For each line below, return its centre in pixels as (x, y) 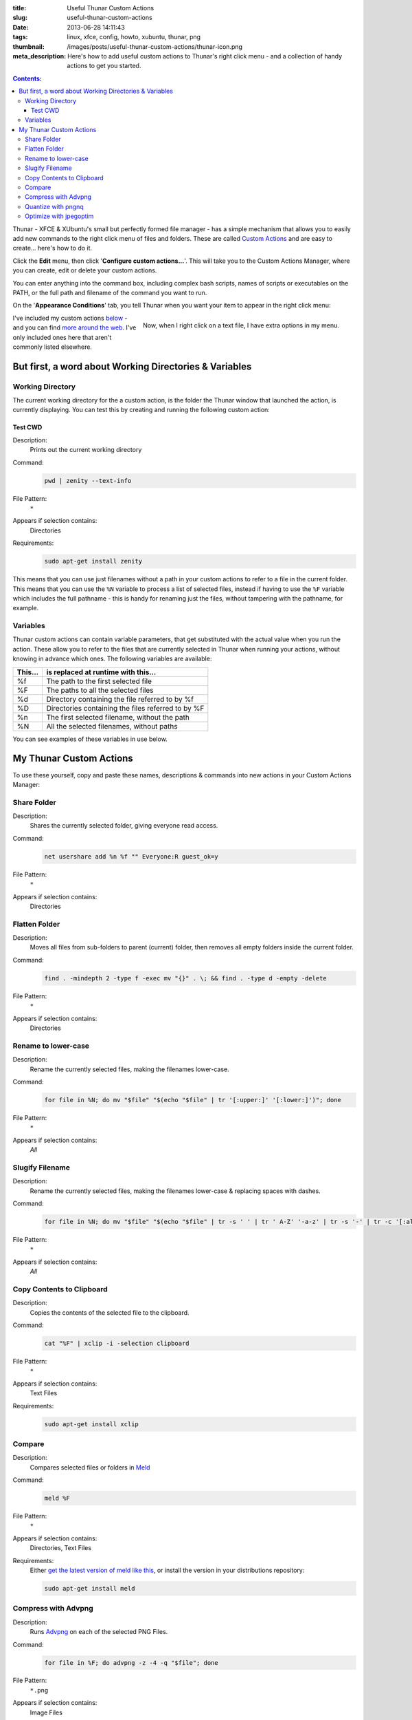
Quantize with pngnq (54, 206)
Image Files (46, 1712)
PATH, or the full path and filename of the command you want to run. (110, 292)
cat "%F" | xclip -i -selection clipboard (117, 1344)
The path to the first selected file (99, 681)
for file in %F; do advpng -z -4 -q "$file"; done (131, 1663)
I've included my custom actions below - (70, 318)
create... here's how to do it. (53, 248)
